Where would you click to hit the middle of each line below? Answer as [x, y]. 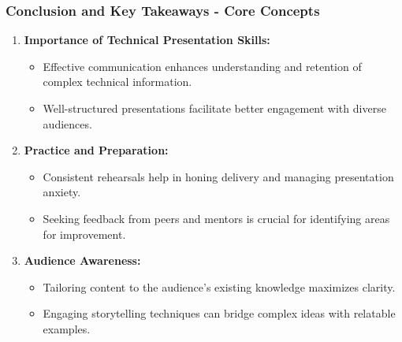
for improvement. [84, 234]
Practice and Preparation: [96, 150]
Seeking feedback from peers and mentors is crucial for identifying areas [216, 218]
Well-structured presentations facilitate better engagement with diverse [214, 108]
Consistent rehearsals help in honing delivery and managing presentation [218, 176]
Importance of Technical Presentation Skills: [147, 40]
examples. [67, 328]
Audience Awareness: [82, 260]
